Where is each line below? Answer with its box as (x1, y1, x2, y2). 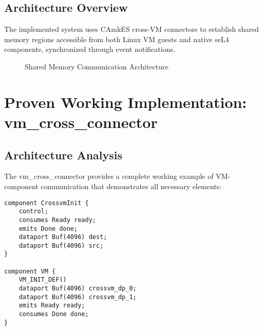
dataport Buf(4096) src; (18, 242, 104, 249)
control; (18, 208, 48, 215)
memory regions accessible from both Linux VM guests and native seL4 (4, 33, 229, 44)
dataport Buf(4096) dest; (18, 233, 107, 241)
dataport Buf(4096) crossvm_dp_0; (18, 285, 137, 292)
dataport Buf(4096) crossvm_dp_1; (18, 293, 137, 301)
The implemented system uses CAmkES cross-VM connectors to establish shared (4, 24, 259, 34)
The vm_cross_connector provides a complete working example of (4, 171, 214, 181)
